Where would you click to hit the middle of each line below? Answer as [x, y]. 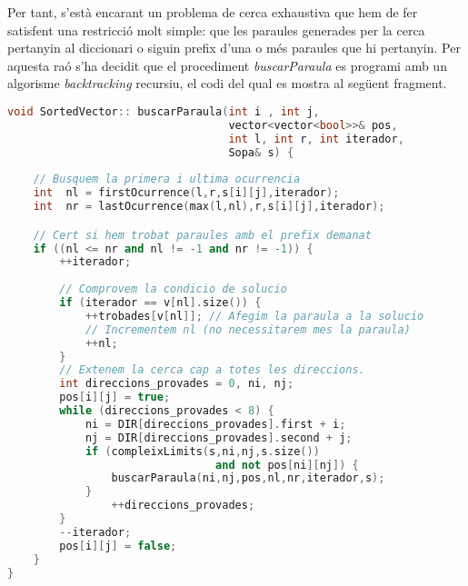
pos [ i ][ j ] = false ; [118, 546]
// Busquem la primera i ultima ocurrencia [167, 179]
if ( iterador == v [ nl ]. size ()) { [160, 303]
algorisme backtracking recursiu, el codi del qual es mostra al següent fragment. [227, 83]
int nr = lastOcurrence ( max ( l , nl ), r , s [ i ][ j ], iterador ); [209, 207]
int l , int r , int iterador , [316, 139]
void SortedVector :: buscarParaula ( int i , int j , [164, 111]
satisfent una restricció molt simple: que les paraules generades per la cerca [216, 30]
